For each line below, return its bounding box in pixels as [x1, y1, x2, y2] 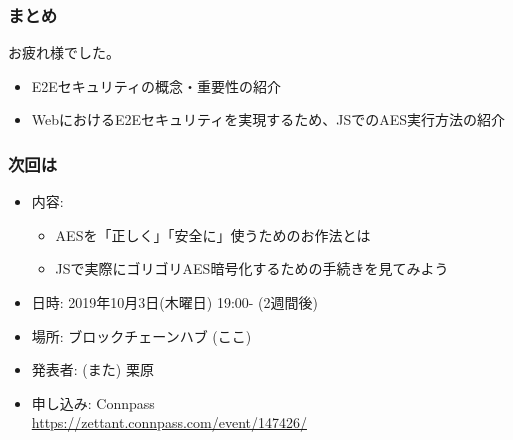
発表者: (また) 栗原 [31, 359, 154, 380]
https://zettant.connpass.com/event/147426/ [31, 412, 307, 433]
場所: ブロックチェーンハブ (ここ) [31, 325, 252, 346]
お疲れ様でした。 [8, 42, 120, 63]
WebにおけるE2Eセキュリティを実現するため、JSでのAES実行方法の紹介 [31, 109, 506, 130]
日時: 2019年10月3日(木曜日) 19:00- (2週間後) [31, 292, 319, 312]
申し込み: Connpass [31, 392, 155, 413]
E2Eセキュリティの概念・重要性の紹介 [31, 75, 282, 96]
